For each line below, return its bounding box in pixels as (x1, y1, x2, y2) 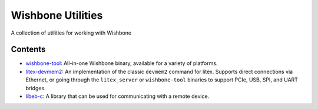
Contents (11, 45, 46, 54)
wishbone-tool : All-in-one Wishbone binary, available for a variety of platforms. (25, 60, 218, 67)
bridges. (25, 84, 47, 91)
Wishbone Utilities (11, 9, 103, 22)
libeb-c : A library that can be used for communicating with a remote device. (25, 93, 210, 100)
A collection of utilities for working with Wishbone (11, 29, 132, 36)
